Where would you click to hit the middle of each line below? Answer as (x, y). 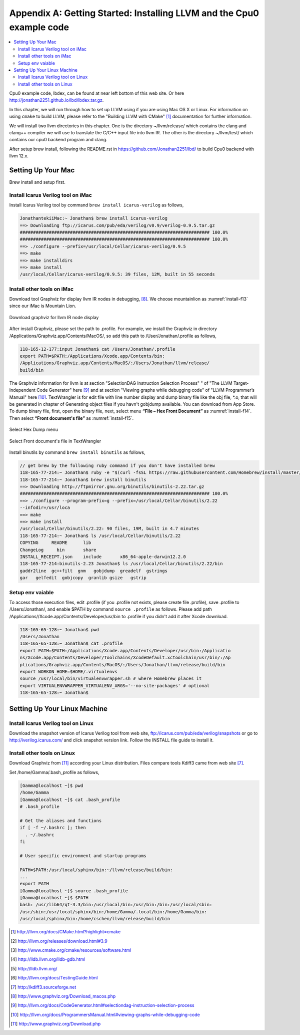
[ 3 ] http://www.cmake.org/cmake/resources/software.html (71, 950)
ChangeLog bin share (58, 550)
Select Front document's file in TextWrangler (55, 441)
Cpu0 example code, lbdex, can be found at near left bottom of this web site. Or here (97, 93)
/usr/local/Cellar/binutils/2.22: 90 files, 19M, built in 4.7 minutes (109, 529)
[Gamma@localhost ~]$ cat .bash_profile (70, 800)
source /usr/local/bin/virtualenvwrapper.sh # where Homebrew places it (111, 679)
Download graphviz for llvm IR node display (54, 317)
